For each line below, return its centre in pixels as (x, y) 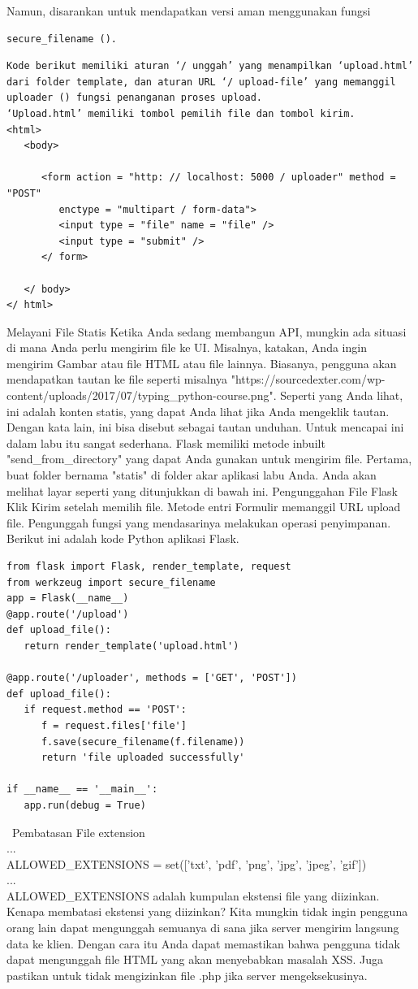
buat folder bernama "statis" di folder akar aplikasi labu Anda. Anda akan (192, 475)
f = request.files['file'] (114, 725)
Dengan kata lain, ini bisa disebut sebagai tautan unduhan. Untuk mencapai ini (205, 427)
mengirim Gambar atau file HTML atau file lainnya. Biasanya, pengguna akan (202, 363)
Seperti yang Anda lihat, (342, 395)
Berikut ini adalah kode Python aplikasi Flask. (123, 538)
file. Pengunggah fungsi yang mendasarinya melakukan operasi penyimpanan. (199, 522)
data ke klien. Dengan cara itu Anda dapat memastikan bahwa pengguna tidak (203, 943)
